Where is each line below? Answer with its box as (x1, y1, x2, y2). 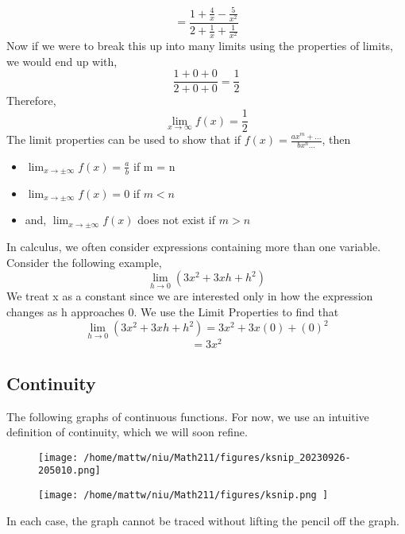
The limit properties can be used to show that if (6, 131, 241, 148)
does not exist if (137, 211, 216, 228)
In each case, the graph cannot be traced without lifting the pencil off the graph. (6, 512, 399, 528)
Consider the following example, (6, 253, 162, 270)
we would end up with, (6, 52, 118, 69)
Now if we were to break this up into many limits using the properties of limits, (6, 37, 394, 54)
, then (322, 131, 351, 148)
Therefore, (6, 92, 56, 109)
